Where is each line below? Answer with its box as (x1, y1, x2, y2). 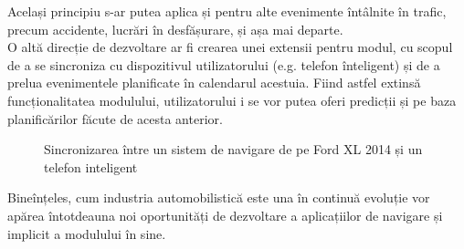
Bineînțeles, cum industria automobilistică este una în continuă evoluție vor (7, 188, 430, 207)
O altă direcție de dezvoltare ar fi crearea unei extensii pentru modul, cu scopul (7, 37, 453, 57)
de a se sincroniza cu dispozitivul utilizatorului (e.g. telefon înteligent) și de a (7, 55, 440, 74)
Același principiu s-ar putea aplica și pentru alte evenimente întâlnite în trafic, (7, 2, 447, 20)
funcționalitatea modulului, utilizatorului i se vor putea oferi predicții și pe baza (7, 90, 457, 109)
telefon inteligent (44, 157, 138, 176)
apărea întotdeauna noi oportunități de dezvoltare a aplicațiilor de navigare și (7, 205, 443, 224)
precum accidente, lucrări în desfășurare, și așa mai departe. (7, 19, 343, 38)
